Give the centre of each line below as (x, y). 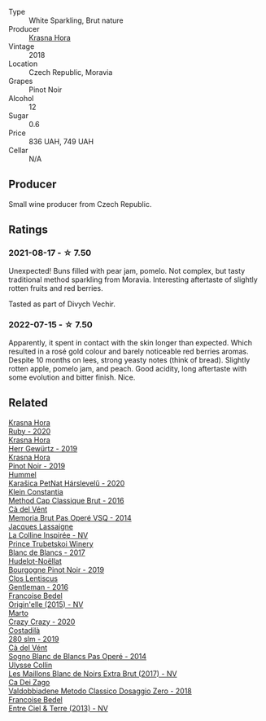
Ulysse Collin (31, 665)
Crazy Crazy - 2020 (42, 622)
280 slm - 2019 (34, 639)
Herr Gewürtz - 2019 (43, 448)
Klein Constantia (36, 491)
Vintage (22, 46)
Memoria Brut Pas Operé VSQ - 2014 (70, 517)
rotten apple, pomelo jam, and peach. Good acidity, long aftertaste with (128, 368)
